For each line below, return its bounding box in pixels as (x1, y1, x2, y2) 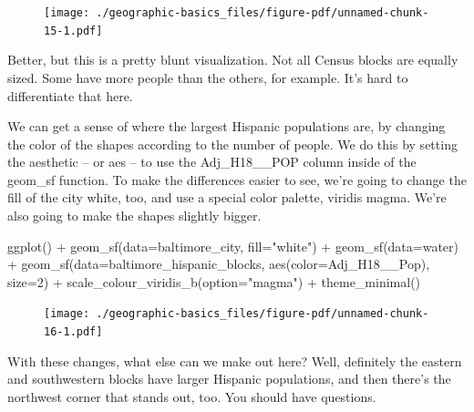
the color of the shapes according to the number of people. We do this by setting (7, 134, 458, 153)
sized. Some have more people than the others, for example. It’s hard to (7, 67, 408, 87)
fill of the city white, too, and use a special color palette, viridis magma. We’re (7, 188, 447, 207)
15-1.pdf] (44, 24, 103, 37)
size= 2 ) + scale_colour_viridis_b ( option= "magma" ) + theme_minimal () (7, 272, 421, 291)
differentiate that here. (7, 86, 133, 105)
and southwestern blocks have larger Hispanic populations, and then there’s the (7, 369, 451, 388)
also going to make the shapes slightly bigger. (7, 206, 262, 225)
